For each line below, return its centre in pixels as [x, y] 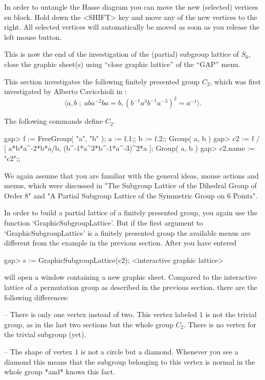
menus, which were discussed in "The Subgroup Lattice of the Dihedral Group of [130, 185]
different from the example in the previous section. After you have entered [120, 243]
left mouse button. [33, 37]
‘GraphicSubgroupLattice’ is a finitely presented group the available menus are [127, 232]
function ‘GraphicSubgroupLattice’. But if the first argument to [104, 222]
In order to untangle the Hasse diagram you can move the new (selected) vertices [131, 7]
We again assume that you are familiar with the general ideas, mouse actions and [131, 175]
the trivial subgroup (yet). [45, 334]
